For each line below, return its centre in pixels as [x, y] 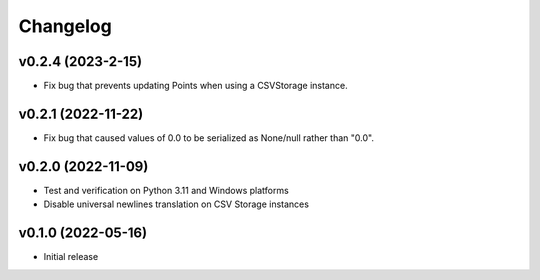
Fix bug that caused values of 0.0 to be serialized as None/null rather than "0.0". [209, 137]
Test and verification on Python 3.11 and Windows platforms [166, 190]
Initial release [71, 257]
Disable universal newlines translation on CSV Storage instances [176, 204]
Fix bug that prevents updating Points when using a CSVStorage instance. [196, 86]
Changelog [65, 26]
